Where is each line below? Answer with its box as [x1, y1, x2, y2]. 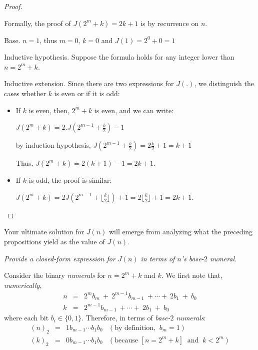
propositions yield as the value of [4, 236, 105, 246]
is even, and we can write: [94, 105, 174, 115]
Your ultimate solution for [4, 226, 84, 237]
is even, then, [28, 105, 69, 115]
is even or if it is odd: [54, 88, 120, 98]
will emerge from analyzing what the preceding [109, 226, 253, 237]
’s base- [181, 253, 204, 263]
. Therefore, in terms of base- [81, 312, 170, 323]
